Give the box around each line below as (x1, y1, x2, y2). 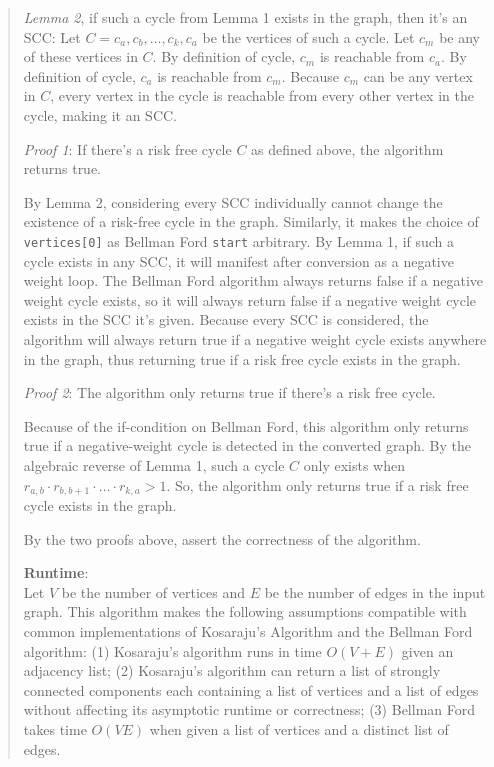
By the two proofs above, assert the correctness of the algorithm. (23, 528, 421, 549)
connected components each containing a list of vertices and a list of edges (23, 679, 479, 700)
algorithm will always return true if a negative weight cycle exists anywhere (23, 328, 487, 349)
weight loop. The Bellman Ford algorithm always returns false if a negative (23, 270, 484, 291)
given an (401, 640, 454, 661)
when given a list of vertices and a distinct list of (149, 718, 449, 739)
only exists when (303, 454, 405, 475)
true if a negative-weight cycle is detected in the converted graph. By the (23, 435, 471, 456)
